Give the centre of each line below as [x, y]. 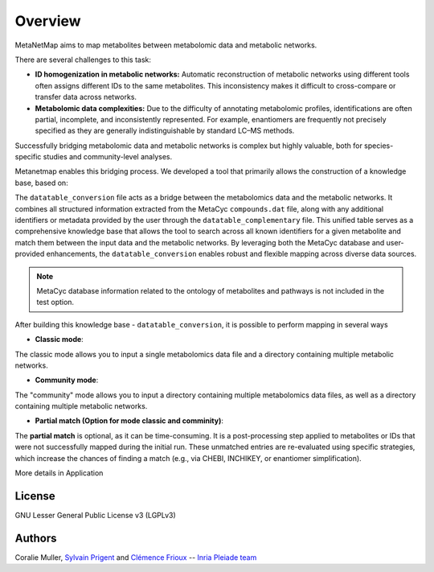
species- [379, 146]
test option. [55, 302]
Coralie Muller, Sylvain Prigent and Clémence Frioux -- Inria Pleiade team [136, 557]
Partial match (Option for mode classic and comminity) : [129, 421]
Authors [36, 538]
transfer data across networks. [86, 97]
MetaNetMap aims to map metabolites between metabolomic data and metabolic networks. [166, 45]
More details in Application [59, 473]
